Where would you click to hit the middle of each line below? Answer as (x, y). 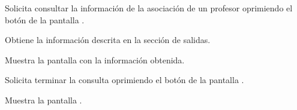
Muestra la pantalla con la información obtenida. (95, 59)
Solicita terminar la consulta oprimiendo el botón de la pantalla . (124, 80)
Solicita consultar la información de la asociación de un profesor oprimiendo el (149, 8)
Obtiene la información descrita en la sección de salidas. (108, 40)
